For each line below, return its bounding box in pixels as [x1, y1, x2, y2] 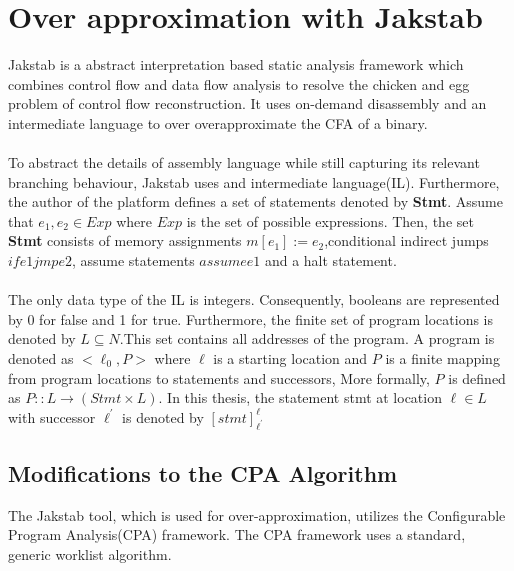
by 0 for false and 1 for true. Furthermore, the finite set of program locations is [8, 308, 494, 329]
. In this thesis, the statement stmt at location [158, 387, 442, 408]
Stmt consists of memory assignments [8, 230, 242, 251]
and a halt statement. [264, 250, 397, 271]
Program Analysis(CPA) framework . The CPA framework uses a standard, [8, 524, 466, 545]
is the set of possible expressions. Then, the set [186, 210, 474, 231]
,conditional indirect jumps [324, 230, 489, 251]
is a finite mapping [385, 348, 500, 369]
